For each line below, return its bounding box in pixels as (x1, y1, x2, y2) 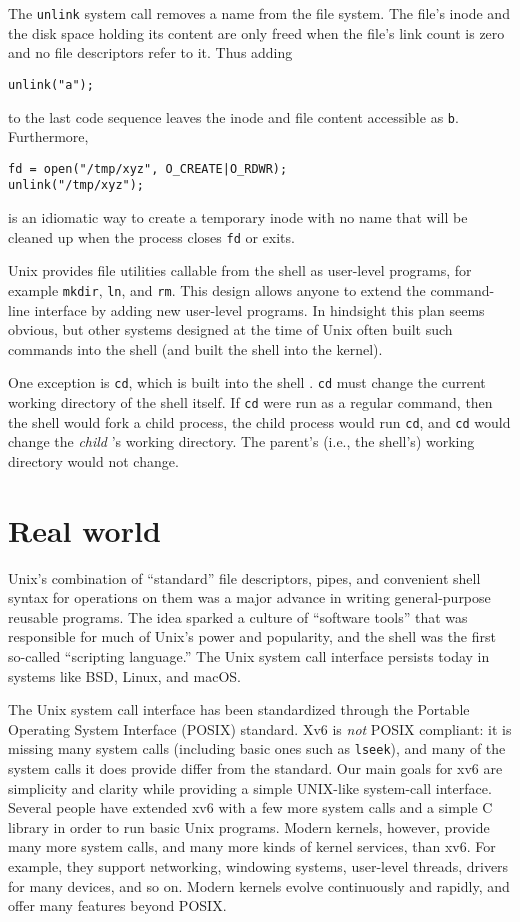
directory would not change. (8, 450, 179, 471)
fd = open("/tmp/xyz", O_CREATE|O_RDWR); (8, 161, 288, 176)
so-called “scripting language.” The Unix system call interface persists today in (8, 646, 490, 666)
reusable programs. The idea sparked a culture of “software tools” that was (8, 606, 468, 627)
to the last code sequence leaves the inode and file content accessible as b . (8, 106, 459, 127)
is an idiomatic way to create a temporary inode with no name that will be (8, 207, 468, 228)
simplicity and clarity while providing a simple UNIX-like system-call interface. (8, 777, 492, 798)
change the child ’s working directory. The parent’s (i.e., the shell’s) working (8, 431, 475, 452)
